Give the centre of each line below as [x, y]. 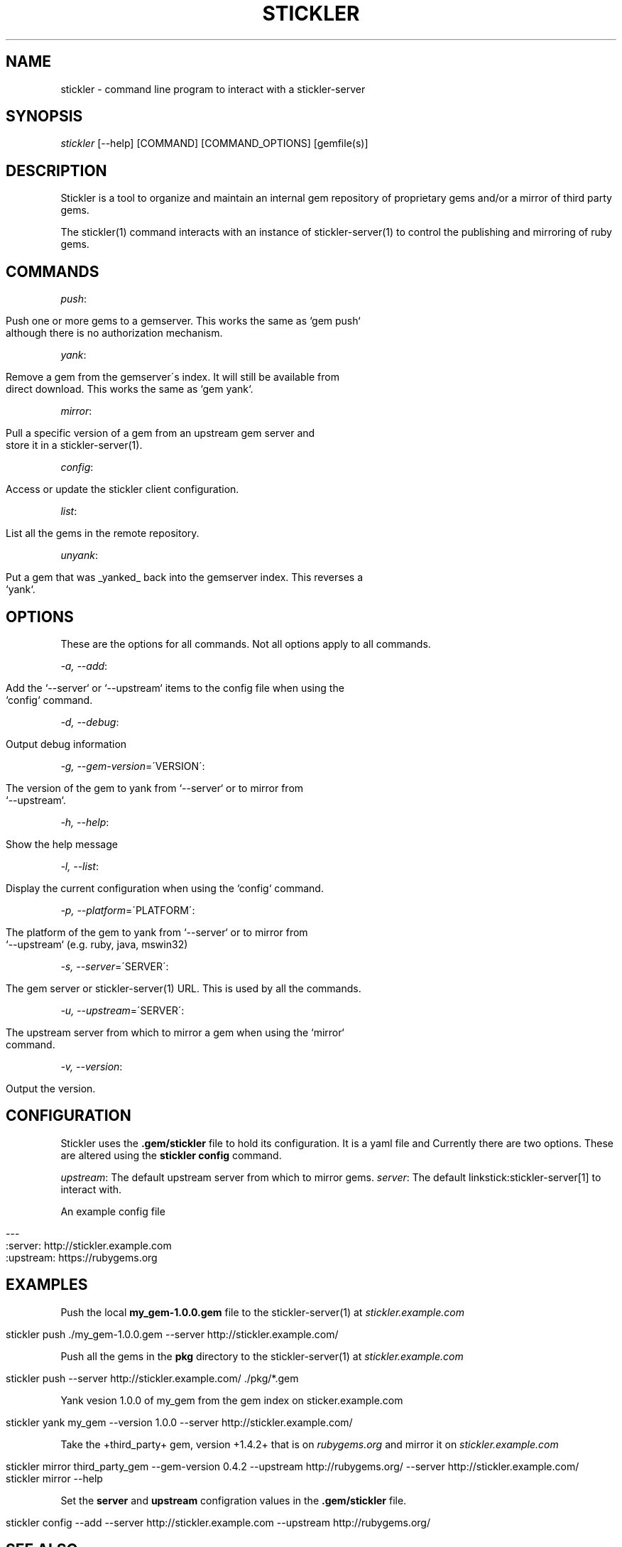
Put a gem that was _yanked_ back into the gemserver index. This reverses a [185, 577]
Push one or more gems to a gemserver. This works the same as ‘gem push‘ [183, 321]
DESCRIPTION [56, 170]
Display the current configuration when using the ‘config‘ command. [165, 888]
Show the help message [62, 844]
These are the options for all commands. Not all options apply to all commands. [246, 644]
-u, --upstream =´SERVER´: [122, 1010]
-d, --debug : [90, 722]
